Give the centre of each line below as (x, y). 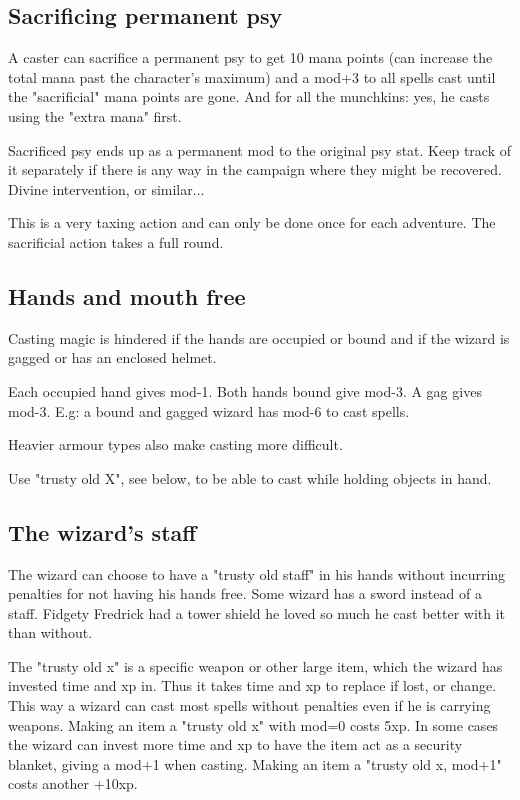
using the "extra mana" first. (95, 115)
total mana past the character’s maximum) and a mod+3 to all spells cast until (252, 76)
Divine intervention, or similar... (106, 188)
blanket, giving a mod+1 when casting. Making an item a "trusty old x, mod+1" (255, 763)
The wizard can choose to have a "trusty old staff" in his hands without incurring (257, 573)
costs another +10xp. (73, 783)
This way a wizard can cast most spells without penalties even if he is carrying (249, 705)
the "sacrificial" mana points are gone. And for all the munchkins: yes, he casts (249, 96)
